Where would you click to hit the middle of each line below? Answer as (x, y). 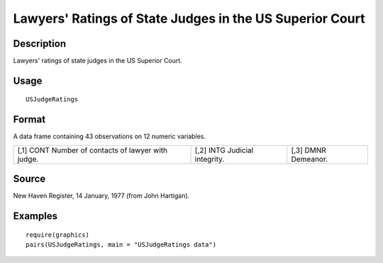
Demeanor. (310, 159)
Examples (35, 216)
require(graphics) (58, 235)
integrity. (210, 159)
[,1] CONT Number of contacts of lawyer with (93, 150)
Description (40, 44)
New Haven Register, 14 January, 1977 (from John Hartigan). (101, 196)
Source (29, 179)
